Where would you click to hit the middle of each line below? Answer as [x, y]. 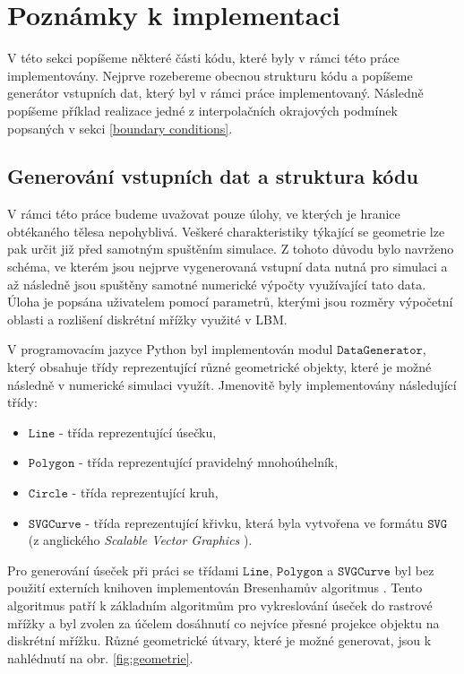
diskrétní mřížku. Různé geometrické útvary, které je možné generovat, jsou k [219, 640]
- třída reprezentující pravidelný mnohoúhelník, [208, 462]
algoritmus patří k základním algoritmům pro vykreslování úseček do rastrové [220, 605]
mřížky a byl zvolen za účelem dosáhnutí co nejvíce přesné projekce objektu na [223, 622]
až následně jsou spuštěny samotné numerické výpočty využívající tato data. [217, 284]
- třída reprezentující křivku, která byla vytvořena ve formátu [254, 522]
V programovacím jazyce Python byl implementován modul [170, 349]
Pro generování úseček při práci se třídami [123, 570]
